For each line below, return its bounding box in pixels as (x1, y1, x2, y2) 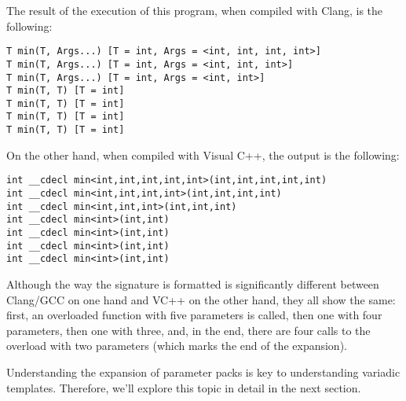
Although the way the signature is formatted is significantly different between (6, 275, 379, 292)
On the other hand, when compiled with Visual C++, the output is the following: (6, 146, 400, 163)
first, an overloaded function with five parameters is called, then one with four (6, 307, 382, 323)
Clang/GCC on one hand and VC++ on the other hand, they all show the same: (6, 291, 396, 307)
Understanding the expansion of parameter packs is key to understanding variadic (6, 363, 401, 380)
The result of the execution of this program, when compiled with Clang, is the (6, 2, 383, 18)
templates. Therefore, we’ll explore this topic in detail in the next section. (6, 379, 361, 395)
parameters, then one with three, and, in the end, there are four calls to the (6, 322, 371, 338)
